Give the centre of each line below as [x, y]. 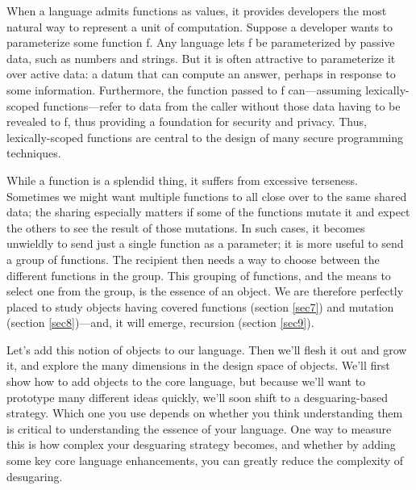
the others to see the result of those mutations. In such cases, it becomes [186, 227]
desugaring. [35, 476]
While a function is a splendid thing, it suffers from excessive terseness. [182, 180]
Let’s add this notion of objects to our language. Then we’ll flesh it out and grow [207, 349]
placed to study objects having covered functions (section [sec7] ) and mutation [200, 306]
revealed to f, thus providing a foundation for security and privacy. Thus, [187, 121]
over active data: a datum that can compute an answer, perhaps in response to [201, 74]
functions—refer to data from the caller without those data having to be [222, 105]
